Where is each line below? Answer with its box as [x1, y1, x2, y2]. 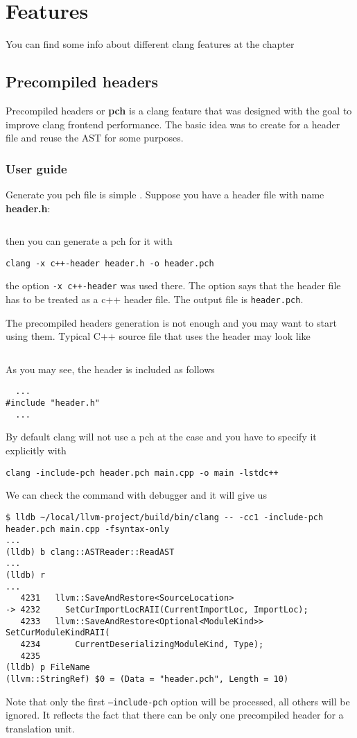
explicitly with [6, 443, 67, 458]
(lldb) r [6, 570, 46, 581]
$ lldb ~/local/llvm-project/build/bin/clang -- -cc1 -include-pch [6, 512, 324, 522]
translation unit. [6, 721, 75, 735]
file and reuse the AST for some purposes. [6, 130, 184, 145]
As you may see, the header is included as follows [6, 361, 215, 376]
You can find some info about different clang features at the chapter [6, 37, 295, 51]
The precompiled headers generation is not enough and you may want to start [6, 315, 337, 329]
